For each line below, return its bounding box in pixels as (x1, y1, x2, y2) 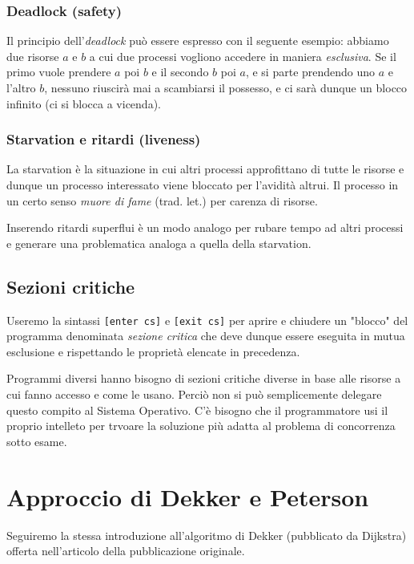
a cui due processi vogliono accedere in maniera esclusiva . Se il (89, 47, 396, 64)
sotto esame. (6, 432, 67, 449)
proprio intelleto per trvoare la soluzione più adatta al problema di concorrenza (6, 417, 396, 434)
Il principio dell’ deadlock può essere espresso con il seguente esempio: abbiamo (6, 32, 389, 49)
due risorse (6, 47, 59, 64)
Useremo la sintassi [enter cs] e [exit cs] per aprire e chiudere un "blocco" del (6, 311, 408, 328)
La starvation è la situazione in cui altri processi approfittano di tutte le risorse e (6, 160, 404, 177)
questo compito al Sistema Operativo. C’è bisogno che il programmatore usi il (6, 401, 388, 418)
